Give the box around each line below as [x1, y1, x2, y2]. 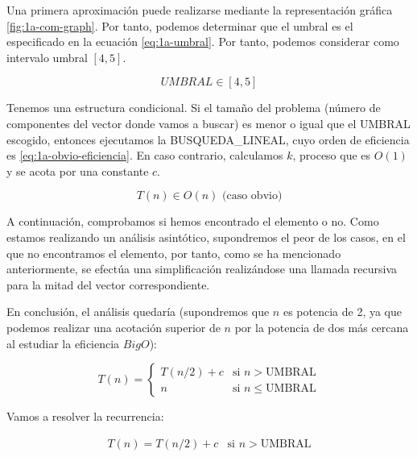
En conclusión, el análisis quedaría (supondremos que [6, 303, 270, 320]
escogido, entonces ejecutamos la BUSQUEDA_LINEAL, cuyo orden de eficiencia [6, 131, 410, 147]
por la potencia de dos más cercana [234, 318, 409, 335]
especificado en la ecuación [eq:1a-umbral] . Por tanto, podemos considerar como [6, 33, 399, 50]
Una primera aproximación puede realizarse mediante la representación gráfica [6, 2, 393, 18]
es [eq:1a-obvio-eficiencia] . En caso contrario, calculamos [6, 147, 283, 164]
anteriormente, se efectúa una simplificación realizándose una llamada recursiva [6, 260, 398, 277]
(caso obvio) [222, 190, 283, 202]
